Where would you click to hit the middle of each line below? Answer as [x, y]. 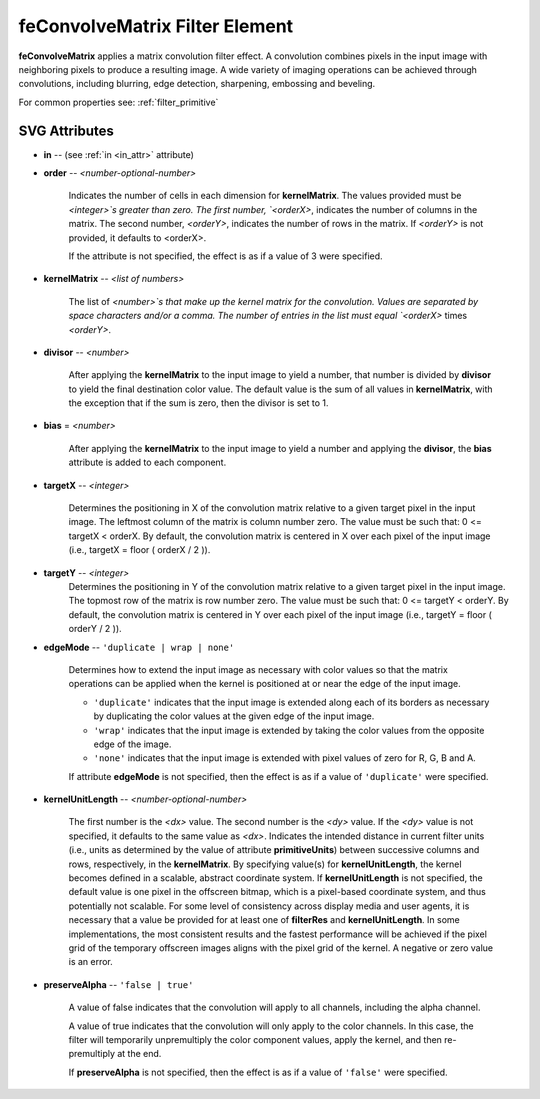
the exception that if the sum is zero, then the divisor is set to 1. [198, 403]
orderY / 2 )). [95, 629]
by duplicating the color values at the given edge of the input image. [234, 716]
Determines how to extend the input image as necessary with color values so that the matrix [258, 669]
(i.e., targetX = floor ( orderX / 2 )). [139, 550]
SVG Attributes [66, 130]
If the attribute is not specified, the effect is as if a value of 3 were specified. [226, 256]
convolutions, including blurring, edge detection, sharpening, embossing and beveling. [197, 84]
